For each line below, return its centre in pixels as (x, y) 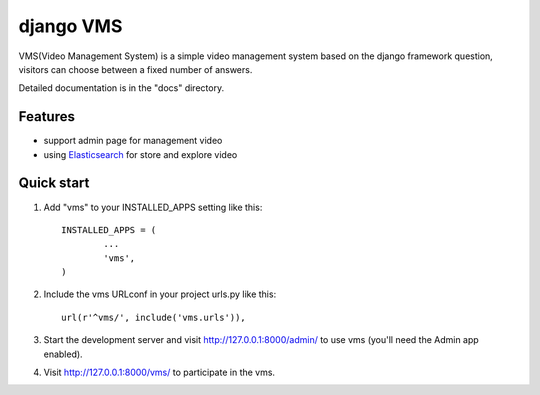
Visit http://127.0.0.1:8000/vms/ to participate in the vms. (159, 372)
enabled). (63, 354)
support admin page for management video (133, 141)
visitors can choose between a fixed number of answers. (135, 69)
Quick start (54, 183)
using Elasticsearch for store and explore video (140, 154)
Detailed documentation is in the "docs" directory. (121, 88)
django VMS (70, 26)
